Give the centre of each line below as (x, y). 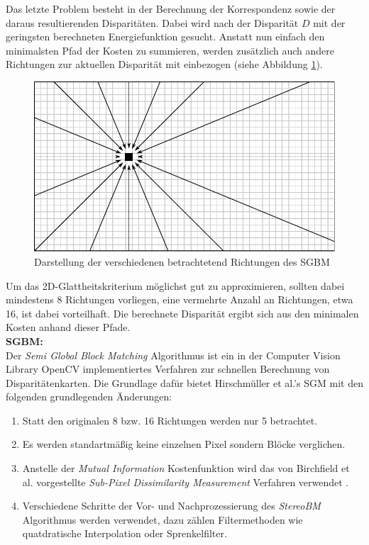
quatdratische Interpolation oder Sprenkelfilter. (125, 533)
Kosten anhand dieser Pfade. (68, 327)
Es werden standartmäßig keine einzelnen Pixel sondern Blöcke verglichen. (184, 444)
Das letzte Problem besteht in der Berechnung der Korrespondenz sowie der (171, 9)
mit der (329, 22)
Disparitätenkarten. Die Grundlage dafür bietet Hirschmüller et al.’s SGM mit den (184, 382)
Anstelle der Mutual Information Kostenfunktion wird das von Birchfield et (186, 468)
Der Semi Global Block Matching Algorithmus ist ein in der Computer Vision (173, 355)
